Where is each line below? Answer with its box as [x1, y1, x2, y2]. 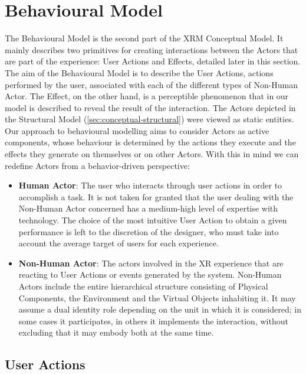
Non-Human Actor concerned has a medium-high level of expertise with [18, 202, 278, 214]
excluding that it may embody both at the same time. [18, 326, 214, 339]
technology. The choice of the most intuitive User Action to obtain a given [18, 214, 287, 226]
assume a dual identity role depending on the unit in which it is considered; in [18, 303, 301, 316]
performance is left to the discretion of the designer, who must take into [18, 225, 279, 238]
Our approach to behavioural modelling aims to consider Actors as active [5, 124, 269, 136]
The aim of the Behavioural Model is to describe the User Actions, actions [5, 66, 274, 79]
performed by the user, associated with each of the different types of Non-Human [5, 78, 298, 90]
